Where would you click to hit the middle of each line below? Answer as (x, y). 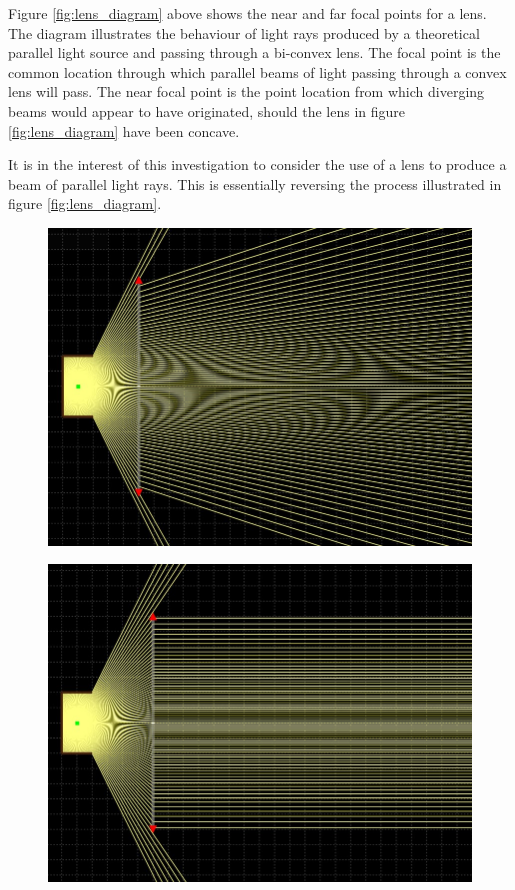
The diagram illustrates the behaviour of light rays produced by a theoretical (244, 32)
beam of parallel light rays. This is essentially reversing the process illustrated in (255, 183)
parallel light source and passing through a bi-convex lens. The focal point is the (254, 52)
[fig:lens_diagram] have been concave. (124, 130)
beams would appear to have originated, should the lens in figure (207, 110)
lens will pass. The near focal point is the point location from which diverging (246, 91)
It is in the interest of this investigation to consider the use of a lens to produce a (257, 164)
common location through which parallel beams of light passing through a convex (257, 71)
